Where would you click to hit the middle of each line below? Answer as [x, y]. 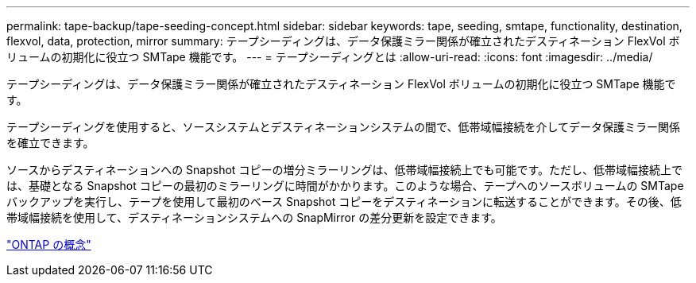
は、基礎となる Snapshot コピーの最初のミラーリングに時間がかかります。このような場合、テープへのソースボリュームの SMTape [345, 186]
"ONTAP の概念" [49, 244]
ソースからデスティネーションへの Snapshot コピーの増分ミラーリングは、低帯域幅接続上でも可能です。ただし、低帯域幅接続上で [344, 170]
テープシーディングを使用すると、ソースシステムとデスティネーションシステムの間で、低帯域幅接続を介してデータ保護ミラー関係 [343, 127]
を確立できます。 [50, 143]
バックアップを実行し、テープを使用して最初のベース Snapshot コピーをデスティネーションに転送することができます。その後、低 [344, 202]
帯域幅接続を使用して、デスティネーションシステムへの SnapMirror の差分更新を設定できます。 [254, 217]
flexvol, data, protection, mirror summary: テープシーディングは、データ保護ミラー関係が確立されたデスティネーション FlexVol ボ [343, 41]
